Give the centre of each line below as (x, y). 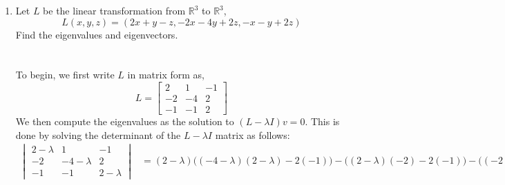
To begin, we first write (65, 75)
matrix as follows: (252, 134)
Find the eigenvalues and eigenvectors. (97, 34)
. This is (322, 121)
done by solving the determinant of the (98, 134)
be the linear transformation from (114, 10)
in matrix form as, (166, 75)
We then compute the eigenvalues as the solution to (125, 121)
